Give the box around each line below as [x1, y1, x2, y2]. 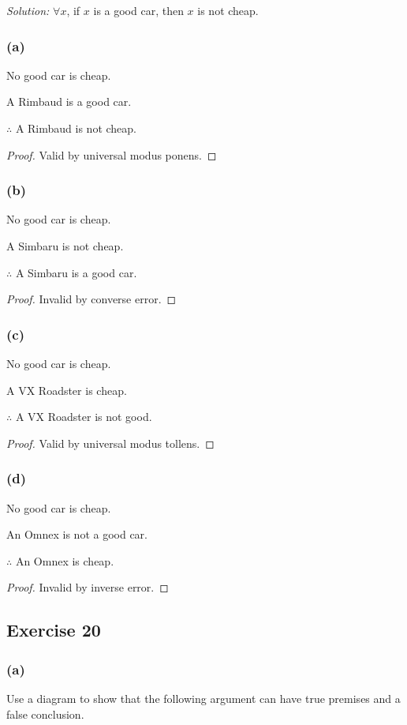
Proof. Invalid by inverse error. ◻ [6, 579, 169, 595]
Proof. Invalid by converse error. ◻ [6, 291, 177, 307]
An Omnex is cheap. [15, 552, 114, 569]
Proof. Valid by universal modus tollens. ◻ [6, 434, 215, 451]
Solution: [6, 2, 50, 18]
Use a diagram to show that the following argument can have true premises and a [6, 689, 401, 706]
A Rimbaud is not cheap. [15, 120, 136, 136]
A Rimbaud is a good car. [6, 93, 132, 110]
